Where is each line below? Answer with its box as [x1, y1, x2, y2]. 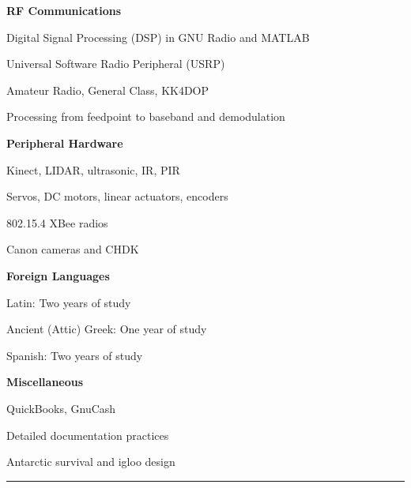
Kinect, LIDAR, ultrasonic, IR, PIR [6, 161, 180, 178]
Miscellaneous [6, 374, 84, 390]
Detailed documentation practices [6, 426, 169, 443]
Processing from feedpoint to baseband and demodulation [6, 108, 285, 125]
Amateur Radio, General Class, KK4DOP [6, 81, 209, 98]
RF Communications [6, 2, 122, 18]
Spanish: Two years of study [6, 347, 143, 363]
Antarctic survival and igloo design [6, 453, 175, 470]
